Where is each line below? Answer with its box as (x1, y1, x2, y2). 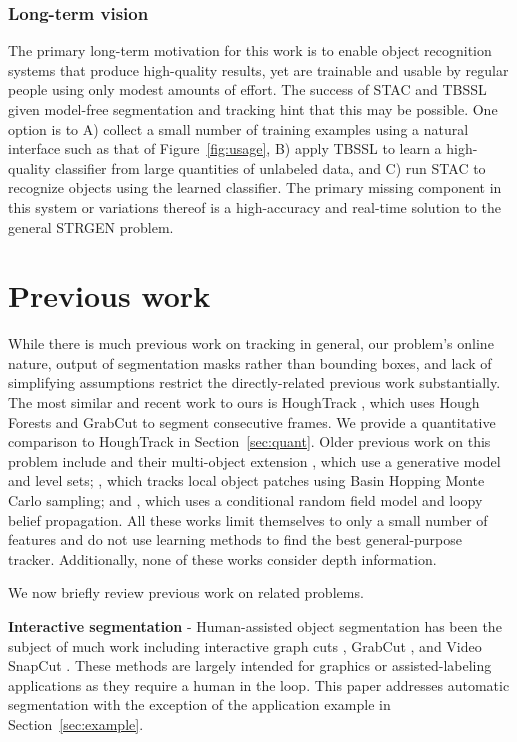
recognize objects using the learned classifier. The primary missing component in (8, 177, 502, 198)
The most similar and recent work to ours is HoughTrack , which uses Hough (8, 392, 480, 413)
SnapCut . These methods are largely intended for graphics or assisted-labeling (8, 655, 492, 676)
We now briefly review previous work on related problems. (8, 582, 364, 603)
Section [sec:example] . (8, 713, 144, 734)
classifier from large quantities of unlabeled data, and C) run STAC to (55, 157, 486, 178)
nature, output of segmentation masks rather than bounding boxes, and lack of (8, 352, 492, 373)
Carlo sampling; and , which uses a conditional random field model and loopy (8, 490, 483, 511)
